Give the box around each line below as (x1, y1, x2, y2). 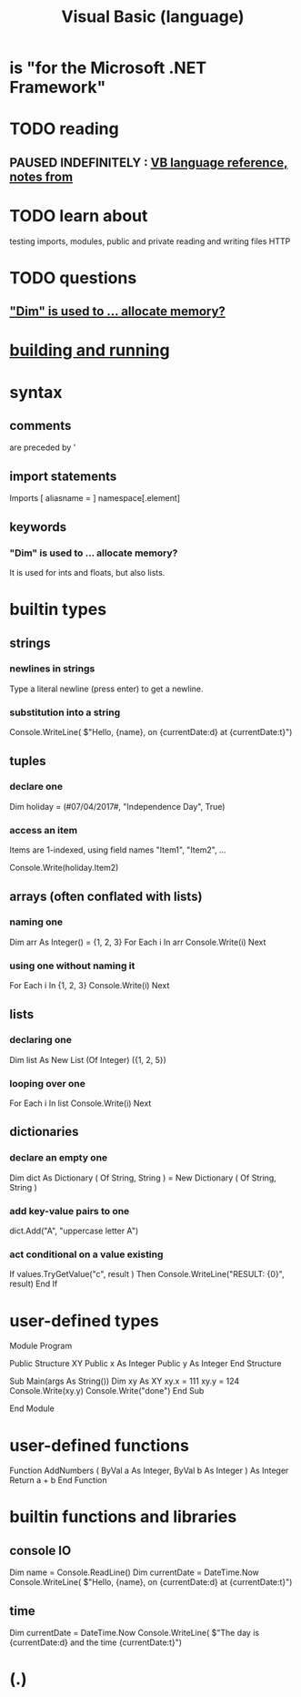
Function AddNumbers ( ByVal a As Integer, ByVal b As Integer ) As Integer (9, 1465, 289, 1477)
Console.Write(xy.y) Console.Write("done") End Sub (9, 1385, 205, 1396)
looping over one (9, 1077, 86, 1089)
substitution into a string (9, 706, 121, 719)
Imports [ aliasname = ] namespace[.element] (9, 493, 180, 504)
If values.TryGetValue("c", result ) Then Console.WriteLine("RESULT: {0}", (9, 1269, 285, 1280)
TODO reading (9, 118, 120, 139)
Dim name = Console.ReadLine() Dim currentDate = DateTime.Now (9, 1567, 259, 1578)
